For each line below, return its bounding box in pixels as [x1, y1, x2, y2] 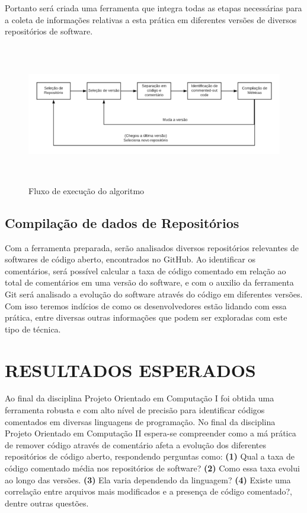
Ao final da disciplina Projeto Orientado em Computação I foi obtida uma [5, 392, 274, 404]
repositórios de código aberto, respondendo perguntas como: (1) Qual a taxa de [5, 450, 295, 463]
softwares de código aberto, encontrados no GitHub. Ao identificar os [5, 253, 255, 265]
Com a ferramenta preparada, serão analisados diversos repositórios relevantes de [5, 241, 299, 254]
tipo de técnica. [5, 322, 61, 335]
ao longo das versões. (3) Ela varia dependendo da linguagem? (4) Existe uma [5, 473, 291, 486]
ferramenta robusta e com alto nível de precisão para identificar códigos [5, 404, 265, 416]
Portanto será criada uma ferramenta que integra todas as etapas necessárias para [5, 2, 302, 14]
